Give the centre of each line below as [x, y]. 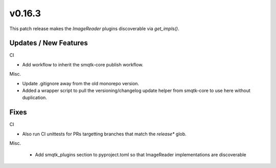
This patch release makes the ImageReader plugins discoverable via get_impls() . [94, 29]
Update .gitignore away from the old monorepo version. [81, 83]
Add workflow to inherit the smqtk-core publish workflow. [83, 64]
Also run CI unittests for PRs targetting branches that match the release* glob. [104, 134]
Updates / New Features [49, 43]
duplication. [34, 98]
